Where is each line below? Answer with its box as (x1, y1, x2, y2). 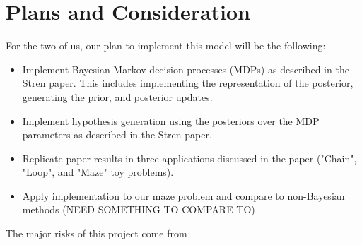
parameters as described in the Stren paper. (22, 127, 212, 142)
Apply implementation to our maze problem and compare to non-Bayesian (22, 188, 345, 203)
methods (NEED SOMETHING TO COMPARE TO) (22, 202, 255, 217)
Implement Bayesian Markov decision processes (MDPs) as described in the (22, 61, 349, 76)
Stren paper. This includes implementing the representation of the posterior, (22, 76, 354, 90)
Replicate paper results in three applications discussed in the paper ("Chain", (22, 150, 357, 165)
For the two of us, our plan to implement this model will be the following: (6, 38, 326, 53)
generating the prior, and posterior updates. (22, 89, 213, 104)
